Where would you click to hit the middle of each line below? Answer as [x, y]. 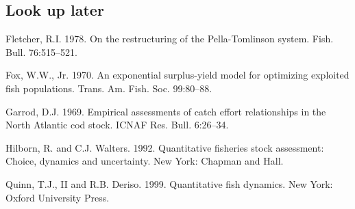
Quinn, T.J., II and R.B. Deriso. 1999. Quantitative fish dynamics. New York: [169, 183]
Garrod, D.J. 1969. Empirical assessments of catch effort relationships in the [166, 111]
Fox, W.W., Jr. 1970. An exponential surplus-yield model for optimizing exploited [177, 75]
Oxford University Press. [58, 197]
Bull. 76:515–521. [41, 52]
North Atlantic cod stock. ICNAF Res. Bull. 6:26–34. [117, 125]
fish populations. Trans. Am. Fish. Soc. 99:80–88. [109, 88]
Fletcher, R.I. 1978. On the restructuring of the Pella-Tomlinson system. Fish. [170, 39]
